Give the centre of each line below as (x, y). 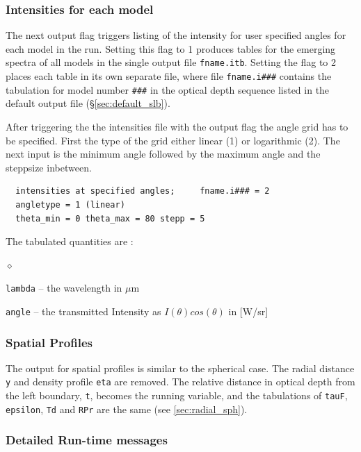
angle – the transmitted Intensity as (83, 311)
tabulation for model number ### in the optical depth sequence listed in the (168, 89)
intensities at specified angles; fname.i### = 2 (143, 191)
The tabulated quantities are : (70, 241)
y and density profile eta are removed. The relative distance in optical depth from (180, 382)
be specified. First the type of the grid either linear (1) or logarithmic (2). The (173, 140)
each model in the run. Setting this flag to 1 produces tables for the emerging (171, 48)
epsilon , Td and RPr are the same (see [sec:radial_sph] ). (127, 409)
